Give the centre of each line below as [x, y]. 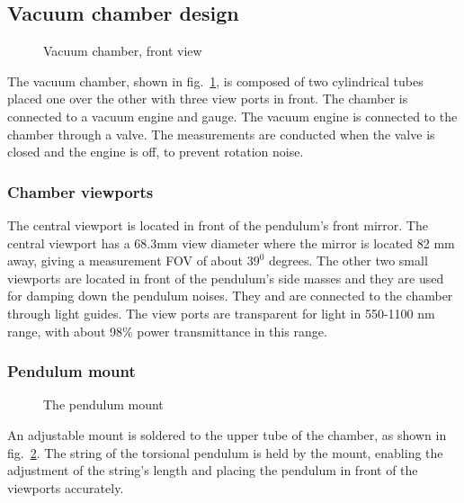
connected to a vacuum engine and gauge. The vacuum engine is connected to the [232, 116]
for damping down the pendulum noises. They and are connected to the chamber [230, 296]
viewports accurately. [66, 487]
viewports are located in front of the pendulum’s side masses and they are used [226, 278]
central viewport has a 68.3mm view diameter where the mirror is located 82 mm [231, 243]
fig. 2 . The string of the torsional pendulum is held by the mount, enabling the [225, 452]
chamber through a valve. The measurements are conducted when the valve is [221, 134]
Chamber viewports [80, 191]
